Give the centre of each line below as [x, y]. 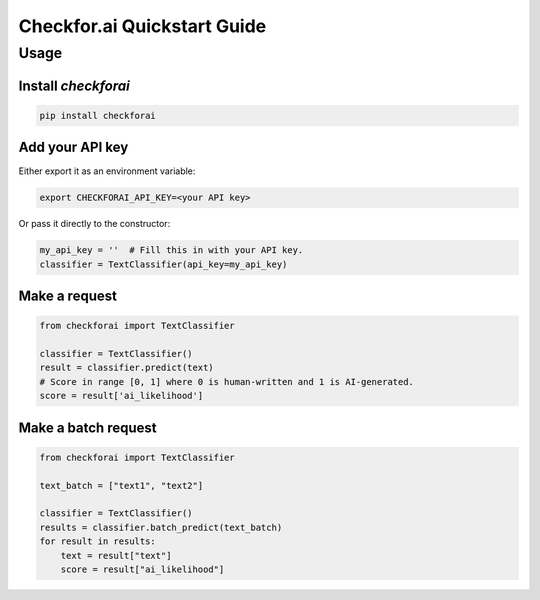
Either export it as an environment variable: [107, 171]
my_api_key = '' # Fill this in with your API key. [171, 250]
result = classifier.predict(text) [126, 368]
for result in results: [98, 541]
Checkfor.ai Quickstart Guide [142, 26]
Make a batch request [87, 427]
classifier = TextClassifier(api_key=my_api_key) [163, 264]
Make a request [67, 296]
